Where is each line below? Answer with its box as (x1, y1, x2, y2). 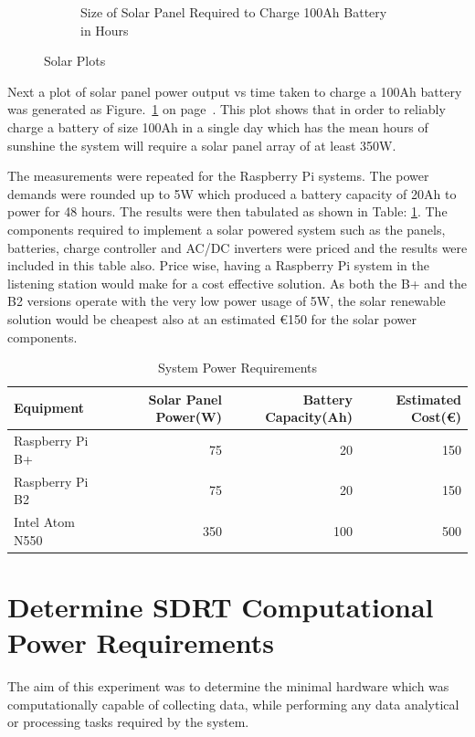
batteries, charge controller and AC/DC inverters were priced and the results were (7, 237, 468, 257)
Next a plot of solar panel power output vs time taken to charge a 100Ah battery (7, 81, 462, 100)
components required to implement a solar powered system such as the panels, (7, 219, 446, 238)
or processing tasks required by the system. (7, 712, 249, 732)
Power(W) (155, 407, 222, 426)
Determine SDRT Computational (7, 587, 434, 625)
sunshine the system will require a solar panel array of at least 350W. (7, 135, 396, 154)
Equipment (14, 398, 84, 417)
